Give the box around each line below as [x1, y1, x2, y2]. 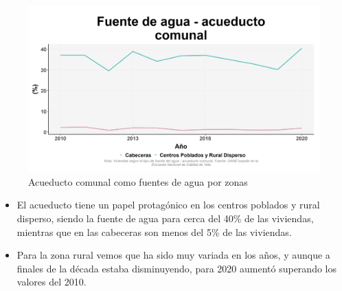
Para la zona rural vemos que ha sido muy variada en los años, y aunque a [16, 248, 330, 262]
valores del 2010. [16, 274, 87, 289]
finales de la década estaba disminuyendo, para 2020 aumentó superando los [16, 261, 337, 275]
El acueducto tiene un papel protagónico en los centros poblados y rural [16, 197, 320, 212]
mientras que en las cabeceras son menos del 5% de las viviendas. [16, 224, 292, 239]
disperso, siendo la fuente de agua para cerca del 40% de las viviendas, [16, 211, 314, 225]
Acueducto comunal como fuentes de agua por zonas [28, 174, 248, 188]
